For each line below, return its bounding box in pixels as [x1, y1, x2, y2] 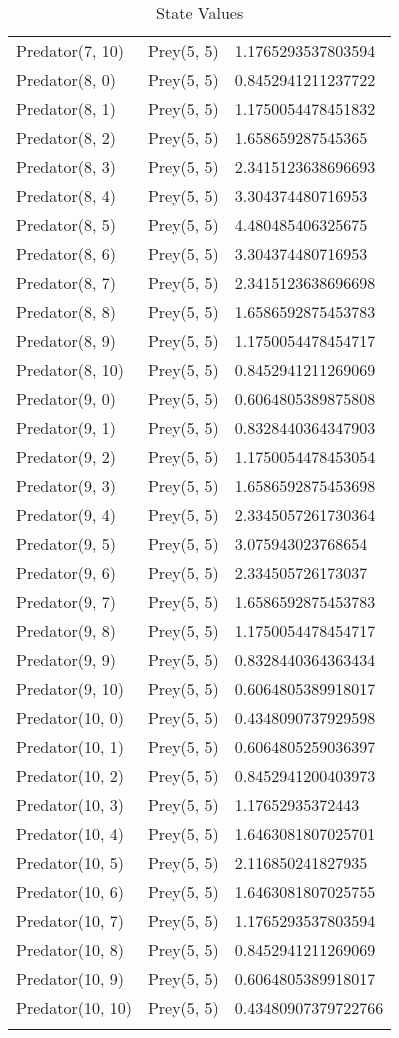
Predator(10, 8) [16, 938, 124, 961]
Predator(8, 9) [16, 329, 116, 352]
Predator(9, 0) [16, 387, 116, 410]
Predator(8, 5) [16, 213, 116, 236]
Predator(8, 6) [16, 242, 116, 265]
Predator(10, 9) [16, 967, 124, 990]
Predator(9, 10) [16, 677, 124, 700]
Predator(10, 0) [16, 706, 124, 729]
